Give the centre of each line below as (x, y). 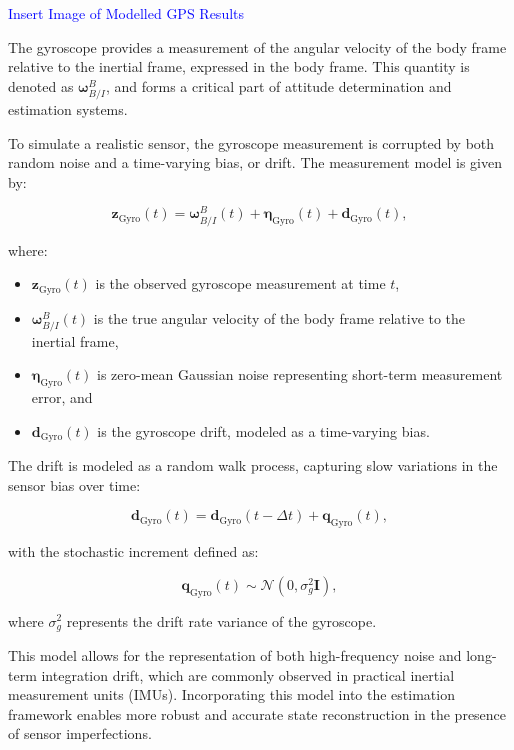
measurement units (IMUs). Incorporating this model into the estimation (231, 694)
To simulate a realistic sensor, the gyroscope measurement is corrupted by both (251, 142)
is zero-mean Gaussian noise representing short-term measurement (300, 374)
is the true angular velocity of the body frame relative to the (279, 317)
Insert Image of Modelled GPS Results (126, 13)
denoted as (41, 85)
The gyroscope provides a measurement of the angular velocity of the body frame (257, 46)
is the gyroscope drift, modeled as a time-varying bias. (263, 430)
